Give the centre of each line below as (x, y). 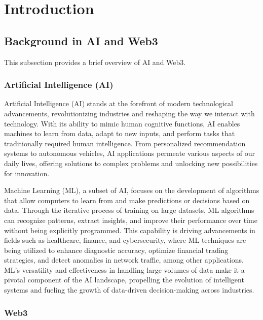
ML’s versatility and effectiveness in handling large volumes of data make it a (124, 269)
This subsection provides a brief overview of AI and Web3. (95, 62)
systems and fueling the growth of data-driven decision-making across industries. (129, 290)
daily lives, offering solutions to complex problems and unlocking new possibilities (131, 163)
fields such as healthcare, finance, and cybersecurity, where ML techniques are (125, 240)
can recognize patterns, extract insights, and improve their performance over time (131, 220)
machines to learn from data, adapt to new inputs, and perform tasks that (120, 133)
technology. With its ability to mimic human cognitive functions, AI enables (122, 123)
